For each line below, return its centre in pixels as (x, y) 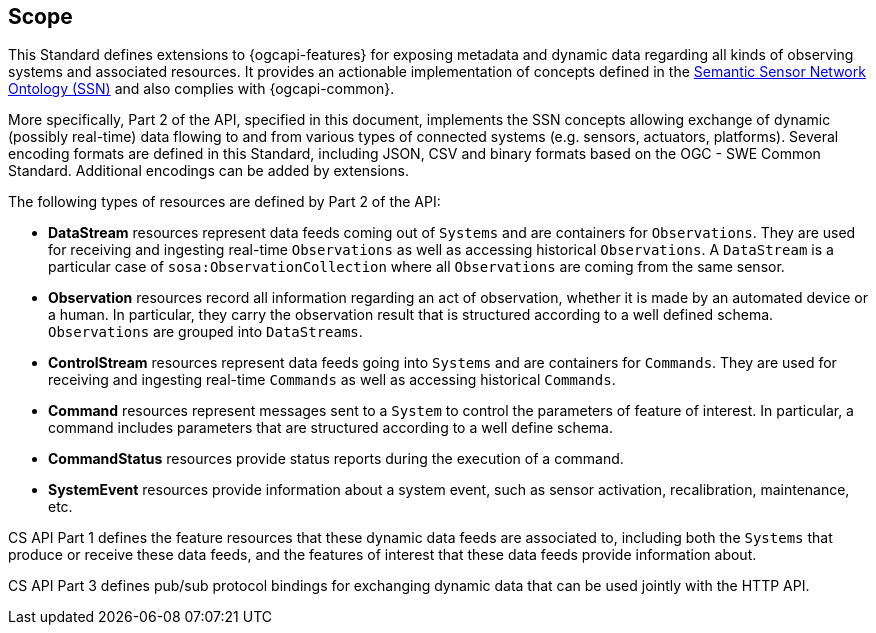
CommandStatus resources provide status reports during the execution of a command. (336, 459)
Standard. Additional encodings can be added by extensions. (208, 171)
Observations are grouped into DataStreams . (205, 332)
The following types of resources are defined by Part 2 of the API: (224, 202)
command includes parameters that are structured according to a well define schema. (330, 428)
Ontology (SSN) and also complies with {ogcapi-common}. (201, 89)
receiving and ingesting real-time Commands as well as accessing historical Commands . (332, 380)
